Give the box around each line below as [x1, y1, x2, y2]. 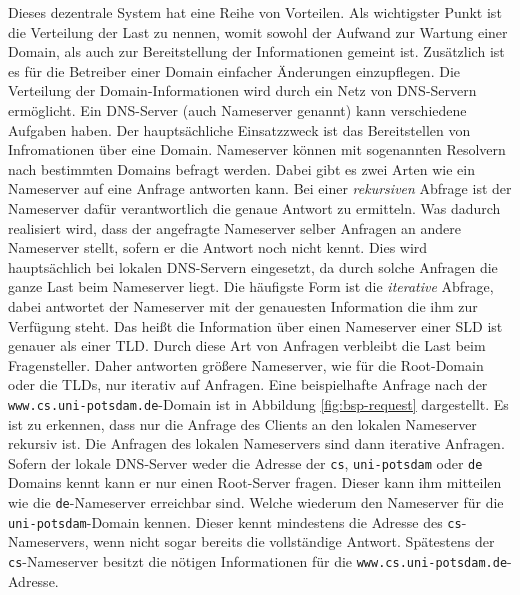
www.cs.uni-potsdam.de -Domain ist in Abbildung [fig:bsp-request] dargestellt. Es [8, 393, 509, 414]
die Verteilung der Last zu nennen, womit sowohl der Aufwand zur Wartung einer [8, 21, 508, 42]
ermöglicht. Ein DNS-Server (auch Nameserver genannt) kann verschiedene [8, 99, 467, 120]
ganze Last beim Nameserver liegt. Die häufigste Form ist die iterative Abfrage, [8, 276, 494, 297]
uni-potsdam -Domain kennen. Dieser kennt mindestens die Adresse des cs [8, 511, 462, 532]
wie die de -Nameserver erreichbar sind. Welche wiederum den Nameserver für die [8, 491, 504, 512]
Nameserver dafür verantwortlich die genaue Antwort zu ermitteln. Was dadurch [8, 197, 501, 218]
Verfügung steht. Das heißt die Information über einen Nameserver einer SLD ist [8, 315, 503, 336]
